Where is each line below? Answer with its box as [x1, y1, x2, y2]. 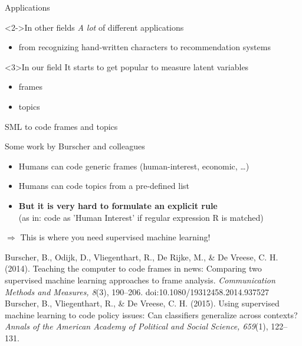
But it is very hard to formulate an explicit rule [18, 199, 218, 211]
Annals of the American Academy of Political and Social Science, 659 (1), [5, 320, 268, 332]
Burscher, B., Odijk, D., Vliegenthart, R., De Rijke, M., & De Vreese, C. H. [5, 250, 278, 263]
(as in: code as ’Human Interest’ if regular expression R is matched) [18, 211, 264, 223]
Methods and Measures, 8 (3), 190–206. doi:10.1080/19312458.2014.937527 [5, 285, 270, 298]
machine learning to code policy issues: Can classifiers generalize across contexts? [5, 308, 298, 321]
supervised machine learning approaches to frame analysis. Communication [5, 273, 275, 286]
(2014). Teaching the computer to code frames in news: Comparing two [5, 262, 262, 275]
